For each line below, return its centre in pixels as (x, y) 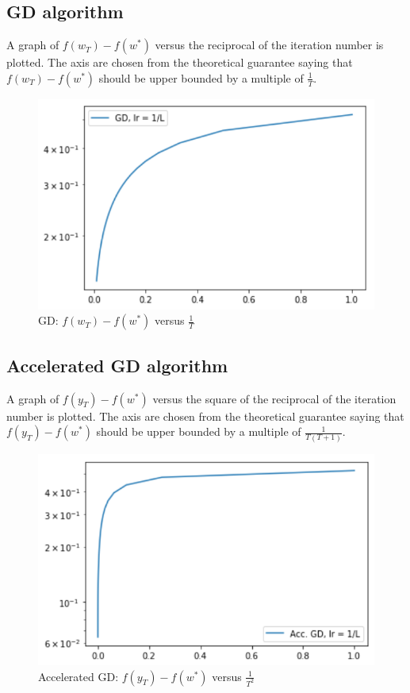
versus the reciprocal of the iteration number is (269, 45)
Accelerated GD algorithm (117, 365)
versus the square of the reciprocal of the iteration (274, 398)
